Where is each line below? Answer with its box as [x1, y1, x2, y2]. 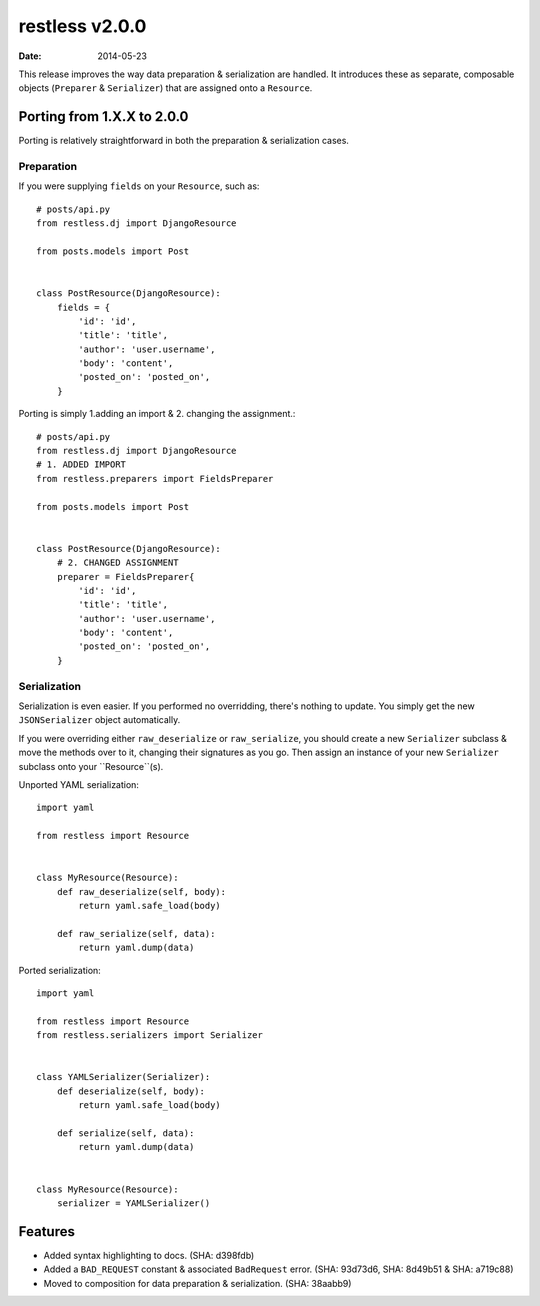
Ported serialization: [18, 964, 102, 976]
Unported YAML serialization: [18, 778, 140, 790]
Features [18, 1223, 75, 1240]
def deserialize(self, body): [56, 1085, 205, 1097]
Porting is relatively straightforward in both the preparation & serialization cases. [18, 135, 350, 147]
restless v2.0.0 [18, 15, 147, 37]
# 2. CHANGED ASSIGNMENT [56, 557, 179, 569]
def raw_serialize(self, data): [56, 928, 216, 939]
